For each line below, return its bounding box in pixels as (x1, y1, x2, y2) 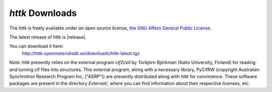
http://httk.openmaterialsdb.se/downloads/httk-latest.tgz (22, 50, 140, 56)
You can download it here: (9, 43, 64, 49)
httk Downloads (9, 7, 77, 18)
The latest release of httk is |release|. (9, 34, 87, 40)
